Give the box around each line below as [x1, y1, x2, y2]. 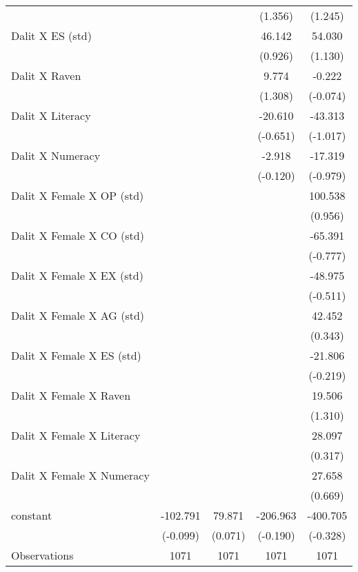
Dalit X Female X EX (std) [11, 267, 143, 283]
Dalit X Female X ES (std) [11, 347, 141, 363]
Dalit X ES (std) [11, 28, 92, 43]
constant [11, 507, 52, 523]
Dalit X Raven [11, 68, 81, 83]
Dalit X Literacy [11, 108, 91, 123]
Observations [11, 547, 74, 563]
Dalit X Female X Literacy [11, 427, 141, 443]
